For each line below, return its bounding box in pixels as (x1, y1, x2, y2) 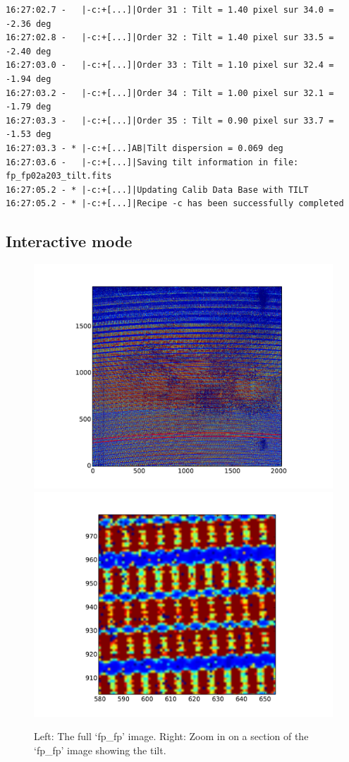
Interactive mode (6, 230, 133, 252)
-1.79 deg (6, 102, 51, 112)
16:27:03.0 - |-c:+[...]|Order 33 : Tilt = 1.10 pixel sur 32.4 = (6, 60, 334, 71)
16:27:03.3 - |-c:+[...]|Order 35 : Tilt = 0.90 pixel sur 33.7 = (6, 115, 334, 126)
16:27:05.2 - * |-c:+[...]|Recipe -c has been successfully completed (6, 198, 344, 209)
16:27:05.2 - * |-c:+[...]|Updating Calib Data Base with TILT (6, 184, 309, 195)
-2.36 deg (6, 18, 51, 29)
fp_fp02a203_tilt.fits (6, 171, 112, 181)
